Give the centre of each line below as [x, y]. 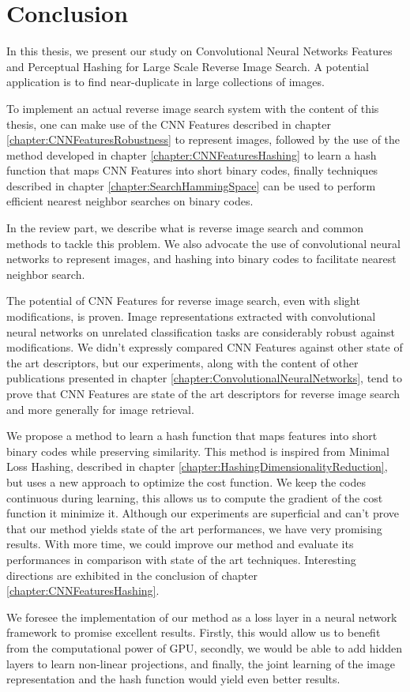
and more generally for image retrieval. [100, 409]
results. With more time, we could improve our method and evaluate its [180, 544]
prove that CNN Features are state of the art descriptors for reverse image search [203, 393]
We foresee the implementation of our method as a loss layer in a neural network [202, 617]
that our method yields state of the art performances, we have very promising [194, 528]
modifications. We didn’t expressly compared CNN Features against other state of [205, 347]
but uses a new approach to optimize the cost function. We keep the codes [186, 481]
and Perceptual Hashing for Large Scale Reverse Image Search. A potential [188, 66]
